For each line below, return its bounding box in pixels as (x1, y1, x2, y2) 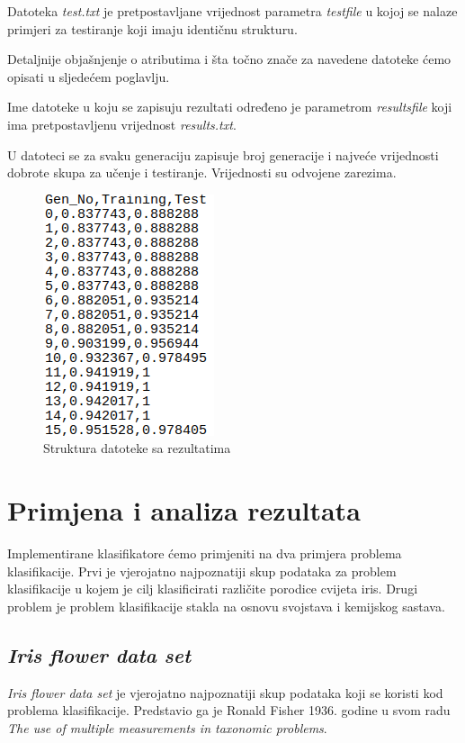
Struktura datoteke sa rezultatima (43, 439, 231, 458)
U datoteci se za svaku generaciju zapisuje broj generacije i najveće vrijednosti (7, 145, 439, 164)
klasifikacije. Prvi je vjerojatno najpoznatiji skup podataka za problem (7, 561, 397, 580)
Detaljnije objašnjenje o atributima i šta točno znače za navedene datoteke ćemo (7, 50, 452, 68)
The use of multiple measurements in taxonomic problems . (7, 718, 327, 737)
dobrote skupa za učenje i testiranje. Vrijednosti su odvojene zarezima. (7, 163, 397, 182)
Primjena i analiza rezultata (7, 492, 361, 529)
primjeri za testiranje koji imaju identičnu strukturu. (7, 19, 298, 38)
